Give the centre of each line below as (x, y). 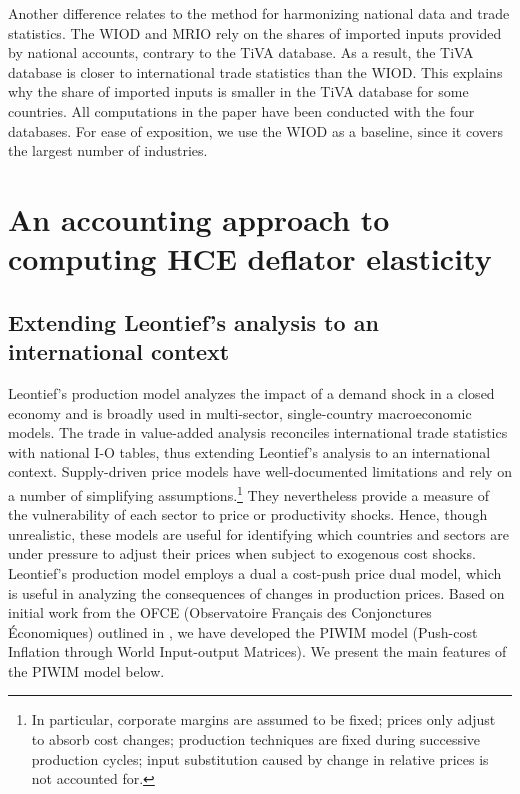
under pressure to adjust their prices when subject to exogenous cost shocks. (242, 553)
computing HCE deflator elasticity (250, 258)
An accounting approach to (199, 218)
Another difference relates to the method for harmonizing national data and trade (259, 13)
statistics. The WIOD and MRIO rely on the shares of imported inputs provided (255, 32)
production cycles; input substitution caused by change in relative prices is (260, 758)
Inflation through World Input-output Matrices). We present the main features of (257, 651)
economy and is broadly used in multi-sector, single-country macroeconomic (240, 412)
